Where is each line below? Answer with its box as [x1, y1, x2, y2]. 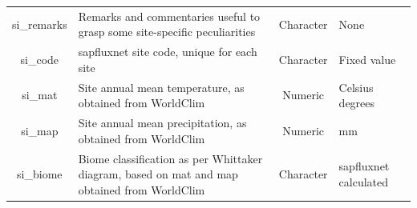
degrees [338, 94, 375, 111]
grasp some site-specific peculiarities [78, 23, 256, 40]
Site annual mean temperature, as [78, 78, 245, 95]
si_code [20, 50, 59, 67]
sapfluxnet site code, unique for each [78, 43, 257, 60]
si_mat [22, 86, 58, 103]
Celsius [338, 78, 374, 95]
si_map [21, 122, 59, 138]
